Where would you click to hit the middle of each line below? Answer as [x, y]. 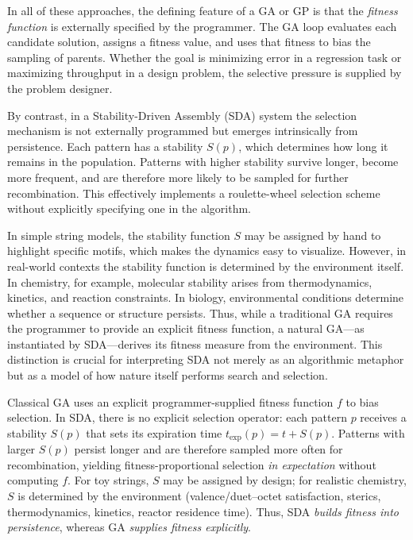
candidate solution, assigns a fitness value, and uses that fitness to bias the [189, 42]
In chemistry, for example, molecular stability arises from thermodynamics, [190, 282]
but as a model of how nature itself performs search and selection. [168, 375]
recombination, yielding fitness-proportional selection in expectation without [192, 464]
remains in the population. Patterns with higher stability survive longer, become [203, 162]
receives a [383, 417]
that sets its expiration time [154, 432]
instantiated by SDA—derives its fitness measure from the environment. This [195, 343]
